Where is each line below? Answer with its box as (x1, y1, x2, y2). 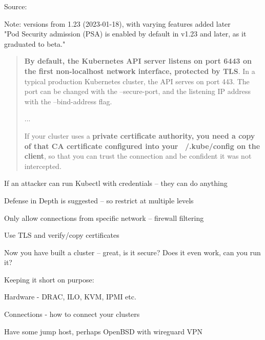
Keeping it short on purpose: (4, 274, 94, 285)
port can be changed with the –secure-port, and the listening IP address (24, 86, 251, 97)
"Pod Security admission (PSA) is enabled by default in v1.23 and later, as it (4, 28, 247, 39)
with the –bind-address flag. (24, 96, 112, 106)
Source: (4, 1, 27, 11)
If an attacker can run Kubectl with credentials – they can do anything (4, 178, 228, 188)
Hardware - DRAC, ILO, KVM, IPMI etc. (4, 291, 136, 302)
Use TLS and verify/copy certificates (4, 230, 119, 240)
